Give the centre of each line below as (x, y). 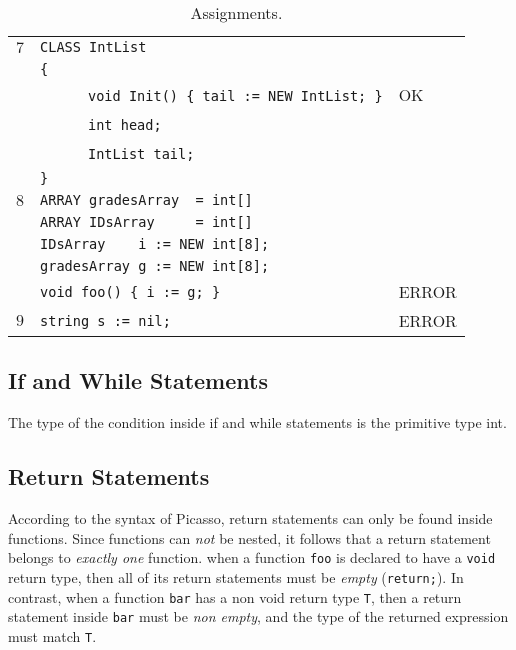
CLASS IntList (93, 47)
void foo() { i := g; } (130, 291)
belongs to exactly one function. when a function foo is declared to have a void (252, 557)
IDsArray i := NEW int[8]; (155, 244)
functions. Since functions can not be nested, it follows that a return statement (249, 537)
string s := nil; (105, 320)
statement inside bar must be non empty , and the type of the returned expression (258, 616)
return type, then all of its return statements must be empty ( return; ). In (236, 576)
